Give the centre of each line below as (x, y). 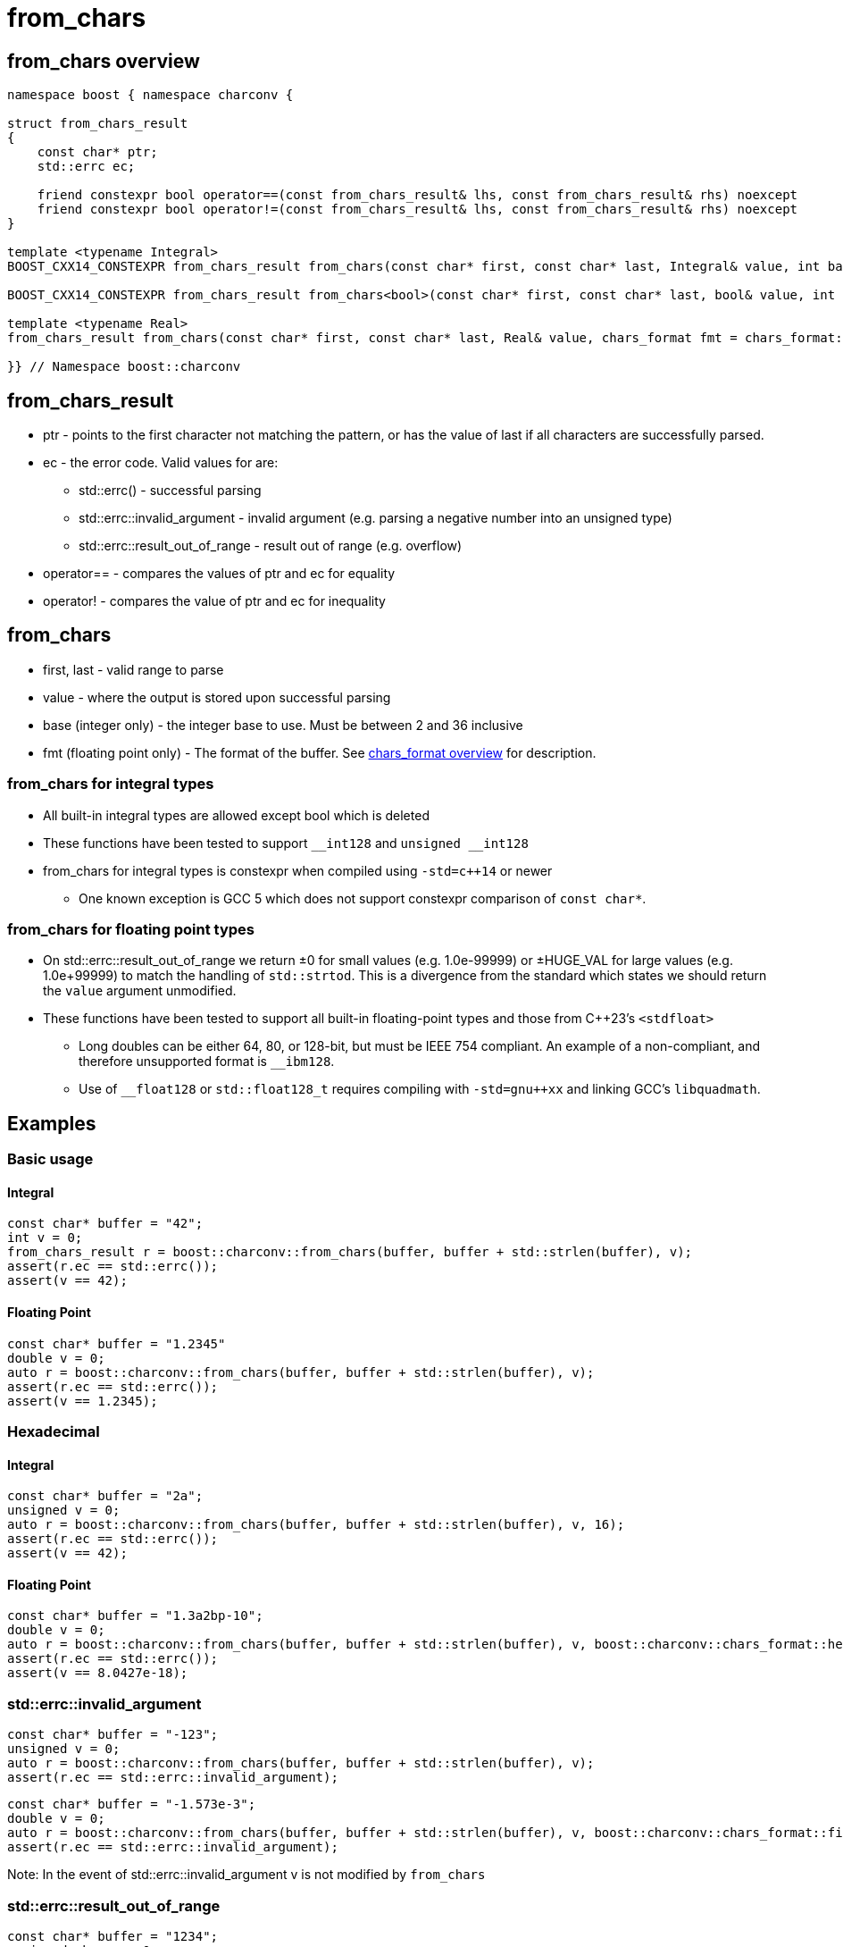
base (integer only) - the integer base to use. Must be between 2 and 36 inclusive (283, 725)
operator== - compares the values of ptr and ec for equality (219, 574)
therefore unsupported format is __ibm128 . (207, 1062)
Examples (52, 1123)
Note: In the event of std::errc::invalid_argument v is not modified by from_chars (246, 1875)
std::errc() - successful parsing (170, 491)
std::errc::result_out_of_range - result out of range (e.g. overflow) (271, 546)
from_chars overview (104, 61)
